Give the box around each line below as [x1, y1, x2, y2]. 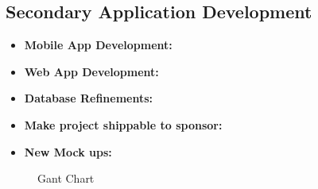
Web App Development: [24, 63, 159, 79]
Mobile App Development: [24, 37, 173, 53]
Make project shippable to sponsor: [24, 116, 223, 133]
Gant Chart [37, 170, 95, 187]
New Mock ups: [24, 143, 112, 160]
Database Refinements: [24, 90, 153, 106]
